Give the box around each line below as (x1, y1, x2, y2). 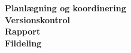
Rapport (5, 25, 41, 38)
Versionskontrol (5, 13, 71, 26)
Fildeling (5, 36, 42, 49)
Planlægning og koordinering (5, 2, 126, 14)
